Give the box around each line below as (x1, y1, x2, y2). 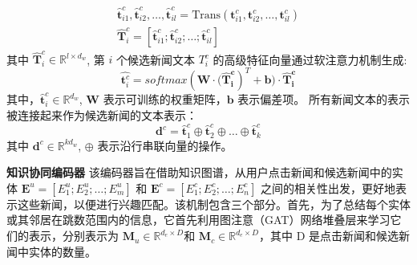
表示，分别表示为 (28, 227, 119, 244)
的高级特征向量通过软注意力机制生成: (213, 51, 407, 67)
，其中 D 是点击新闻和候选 (258, 227, 399, 244)
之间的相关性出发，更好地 (261, 179, 396, 196)
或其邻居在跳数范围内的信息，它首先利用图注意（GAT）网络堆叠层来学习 (6, 211, 391, 228)
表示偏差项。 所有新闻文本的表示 (237, 91, 410, 108)
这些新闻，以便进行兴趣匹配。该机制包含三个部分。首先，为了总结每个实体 (17, 195, 411, 212)
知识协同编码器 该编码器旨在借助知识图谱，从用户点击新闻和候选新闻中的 (6, 164, 392, 181)
